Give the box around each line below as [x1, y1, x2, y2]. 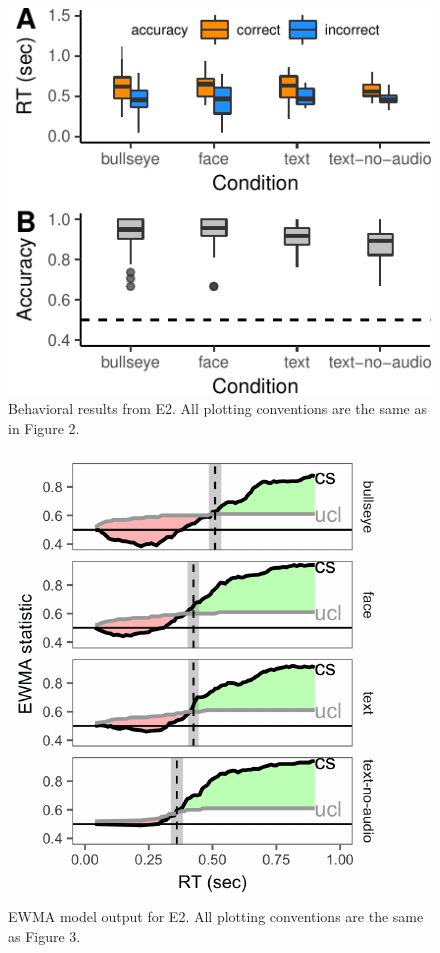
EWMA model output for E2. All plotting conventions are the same [8, 906, 424, 927]
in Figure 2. [8, 417, 80, 438]
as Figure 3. [8, 925, 81, 946]
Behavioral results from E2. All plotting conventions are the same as [8, 398, 427, 419]
